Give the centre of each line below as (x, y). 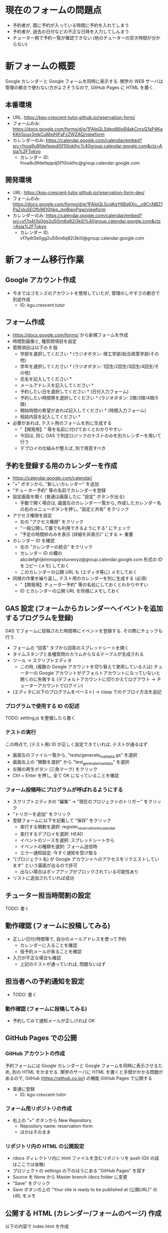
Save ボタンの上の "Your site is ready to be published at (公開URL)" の (85, 1190)
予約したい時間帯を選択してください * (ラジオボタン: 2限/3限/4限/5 (89, 398)
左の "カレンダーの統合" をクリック (56, 547)
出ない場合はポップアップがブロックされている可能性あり (79, 872)
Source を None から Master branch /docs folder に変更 (70, 1177)
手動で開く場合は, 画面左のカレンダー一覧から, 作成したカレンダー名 (91, 503)
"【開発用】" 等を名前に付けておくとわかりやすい (71, 429)
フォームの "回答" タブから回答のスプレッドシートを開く (71, 647)
